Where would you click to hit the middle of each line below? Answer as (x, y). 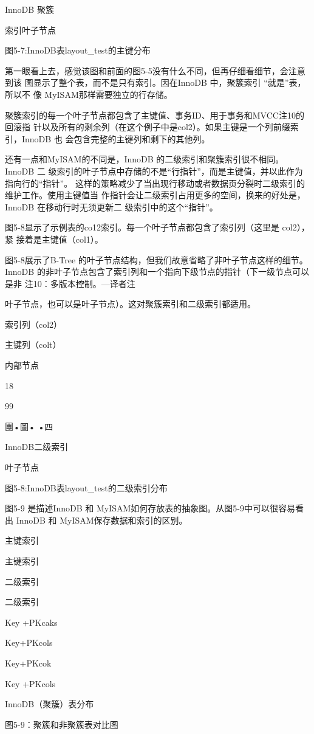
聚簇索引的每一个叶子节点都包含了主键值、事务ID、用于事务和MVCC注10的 (155, 115)
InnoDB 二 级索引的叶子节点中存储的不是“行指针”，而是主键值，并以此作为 (154, 171)
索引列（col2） (34, 324)
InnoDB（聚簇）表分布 (49, 704)
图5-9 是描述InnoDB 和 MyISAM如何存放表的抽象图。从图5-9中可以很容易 (150, 508)
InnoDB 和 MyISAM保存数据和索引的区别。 (102, 520)
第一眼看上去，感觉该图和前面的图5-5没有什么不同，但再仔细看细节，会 (147, 70)
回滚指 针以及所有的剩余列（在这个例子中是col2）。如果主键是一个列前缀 (148, 127)
